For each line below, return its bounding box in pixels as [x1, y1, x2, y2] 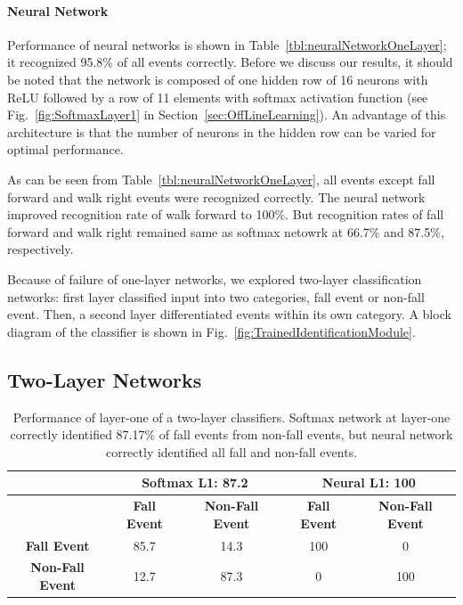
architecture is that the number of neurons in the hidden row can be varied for [7, 122, 436, 141]
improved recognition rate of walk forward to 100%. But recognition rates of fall [7, 205, 444, 224]
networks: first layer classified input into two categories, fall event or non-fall [7, 287, 425, 306]
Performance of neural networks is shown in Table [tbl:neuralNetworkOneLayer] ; [7, 35, 447, 53]
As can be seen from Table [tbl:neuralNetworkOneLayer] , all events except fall [7, 169, 435, 188]
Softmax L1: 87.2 [142, 473, 248, 492]
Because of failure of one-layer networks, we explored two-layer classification [7, 269, 422, 288]
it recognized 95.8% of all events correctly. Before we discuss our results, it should [7, 53, 453, 71]
